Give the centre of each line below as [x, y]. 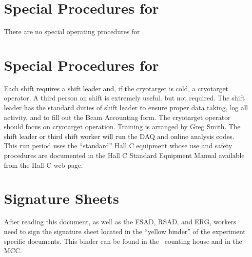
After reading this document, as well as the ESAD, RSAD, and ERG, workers [120, 222]
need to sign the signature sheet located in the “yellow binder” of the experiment [125, 231]
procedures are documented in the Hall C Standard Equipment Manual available [124, 155]
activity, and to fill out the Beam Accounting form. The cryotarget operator [117, 117]
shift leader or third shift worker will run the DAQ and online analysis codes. [119, 136]
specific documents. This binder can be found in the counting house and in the [123, 241]
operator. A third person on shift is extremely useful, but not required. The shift [125, 98]
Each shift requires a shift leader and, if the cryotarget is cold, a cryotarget [116, 88]
